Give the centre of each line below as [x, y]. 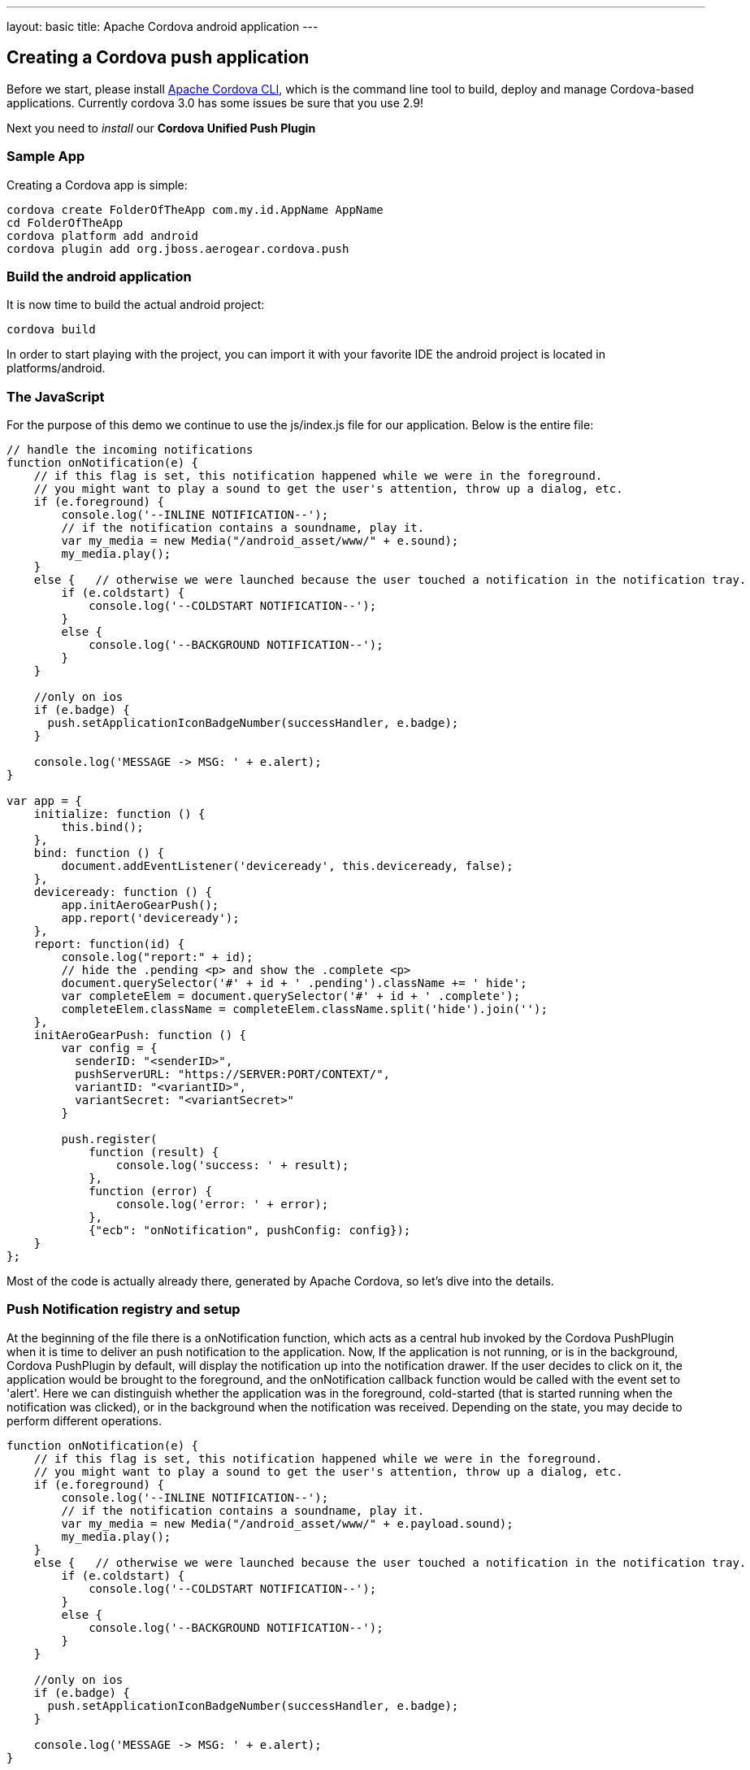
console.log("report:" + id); [157, 957]
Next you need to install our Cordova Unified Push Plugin [161, 128]
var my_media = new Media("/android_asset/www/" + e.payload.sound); [287, 1523]
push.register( [109, 1139]
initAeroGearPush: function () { [140, 1035]
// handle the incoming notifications [130, 450]
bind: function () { [99, 853]
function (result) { [154, 1152]
